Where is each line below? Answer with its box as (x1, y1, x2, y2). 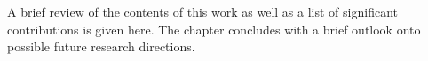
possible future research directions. (7, 37, 195, 56)
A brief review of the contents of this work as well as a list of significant (7, 3, 398, 20)
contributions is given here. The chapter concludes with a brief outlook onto (7, 19, 421, 38)
